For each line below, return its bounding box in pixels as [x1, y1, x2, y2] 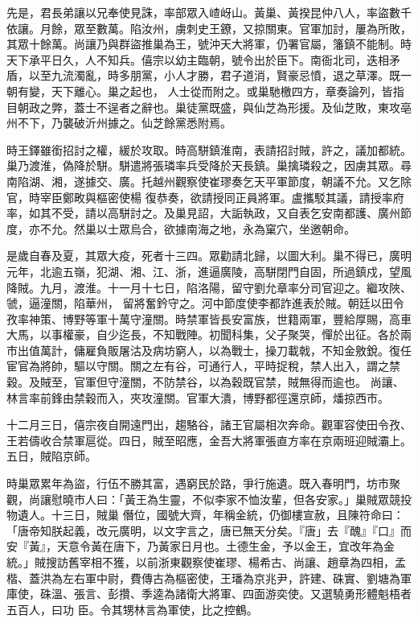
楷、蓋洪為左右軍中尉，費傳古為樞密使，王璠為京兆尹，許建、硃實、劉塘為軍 [6, 569, 412, 586]
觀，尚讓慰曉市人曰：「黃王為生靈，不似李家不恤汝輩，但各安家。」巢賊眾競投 [6, 490, 412, 507]
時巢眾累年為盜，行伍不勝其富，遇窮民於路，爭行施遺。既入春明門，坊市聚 [6, 475, 400, 492]
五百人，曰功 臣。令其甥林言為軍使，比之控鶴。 [6, 600, 258, 617]
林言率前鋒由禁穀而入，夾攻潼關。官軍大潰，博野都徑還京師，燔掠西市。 [6, 389, 389, 406]
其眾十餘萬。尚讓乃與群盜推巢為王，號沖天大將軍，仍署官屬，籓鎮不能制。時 [6, 35, 412, 52]
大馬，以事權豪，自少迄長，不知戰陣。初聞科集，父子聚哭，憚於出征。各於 [6, 326, 400, 343]
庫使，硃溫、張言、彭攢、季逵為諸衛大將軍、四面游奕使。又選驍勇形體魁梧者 [6, 585, 412, 602]
